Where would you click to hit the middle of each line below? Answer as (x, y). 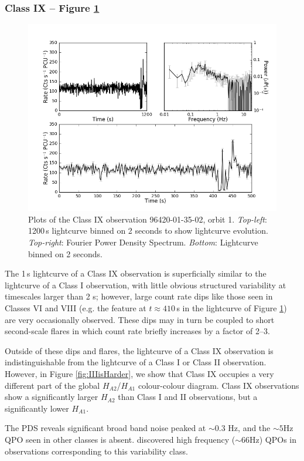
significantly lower (37, 408)
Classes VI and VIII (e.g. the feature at (76, 307)
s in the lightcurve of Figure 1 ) (232, 307)
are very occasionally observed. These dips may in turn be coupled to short (140, 319)
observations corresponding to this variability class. (96, 451)
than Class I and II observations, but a (188, 397)
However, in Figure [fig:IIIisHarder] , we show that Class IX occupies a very (139, 373)
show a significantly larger (52, 397)
